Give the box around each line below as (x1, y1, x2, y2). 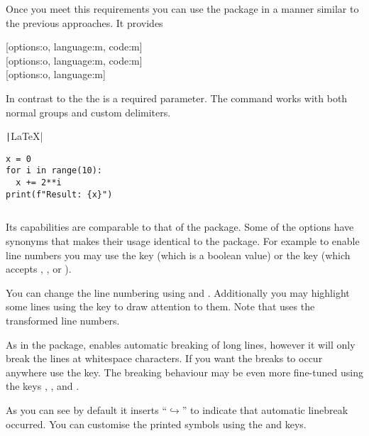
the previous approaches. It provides (6, 15, 163, 30)
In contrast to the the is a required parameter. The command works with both (6, 90, 348, 105)
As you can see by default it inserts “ (6, 402, 167, 417)
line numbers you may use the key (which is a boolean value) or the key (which (6, 247, 351, 262)
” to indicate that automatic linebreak (182, 402, 348, 417)
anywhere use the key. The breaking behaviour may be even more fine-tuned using (6, 364, 363, 379)
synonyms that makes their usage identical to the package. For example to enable (6, 234, 360, 249)
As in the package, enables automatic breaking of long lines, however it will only (6, 337, 356, 351)
